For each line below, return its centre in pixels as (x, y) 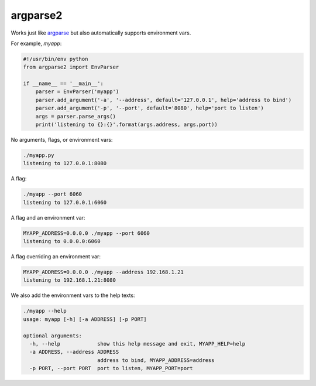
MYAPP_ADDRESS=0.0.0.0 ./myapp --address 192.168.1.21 (103, 272)
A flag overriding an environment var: (56, 257)
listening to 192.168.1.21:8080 (70, 280)
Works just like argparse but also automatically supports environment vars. (101, 33)
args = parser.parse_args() (76, 116)
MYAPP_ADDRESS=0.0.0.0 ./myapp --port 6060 (87, 233)
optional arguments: (52, 336)
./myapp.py (39, 156)
